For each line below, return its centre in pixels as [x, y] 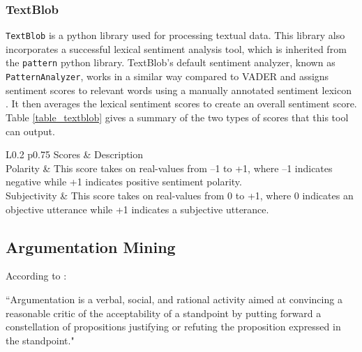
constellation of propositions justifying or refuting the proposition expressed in [173, 327]
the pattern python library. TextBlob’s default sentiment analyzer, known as [171, 62]
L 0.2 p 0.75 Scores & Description [75, 154]
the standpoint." [40, 340]
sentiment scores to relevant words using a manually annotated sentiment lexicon [179, 90]
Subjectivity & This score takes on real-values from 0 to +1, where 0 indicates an [180, 195]
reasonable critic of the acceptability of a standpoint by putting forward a [164, 313]
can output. [30, 131]
